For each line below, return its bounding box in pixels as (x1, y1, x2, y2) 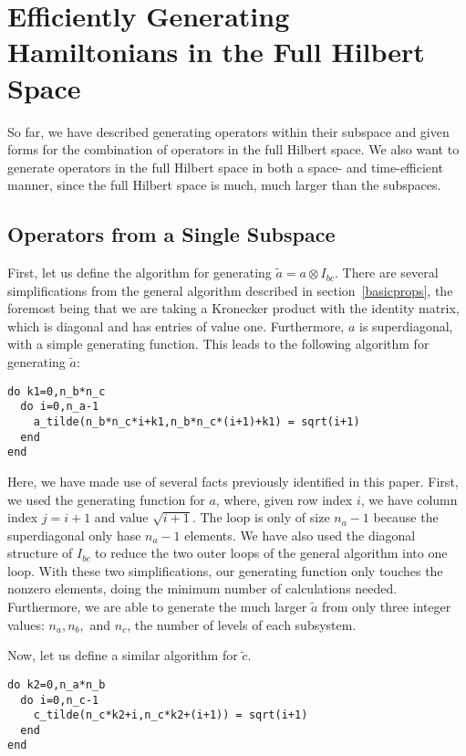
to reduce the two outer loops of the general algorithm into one (95, 543, 448, 562)
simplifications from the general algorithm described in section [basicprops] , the (7, 280, 453, 299)
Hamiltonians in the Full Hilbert (7, 33, 425, 70)
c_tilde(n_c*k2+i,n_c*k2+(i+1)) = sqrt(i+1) (33, 709, 308, 722)
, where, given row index (215, 489, 353, 509)
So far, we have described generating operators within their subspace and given (7, 121, 450, 141)
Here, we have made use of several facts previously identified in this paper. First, (7, 471, 459, 490)
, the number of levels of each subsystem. (127, 614, 357, 634)
